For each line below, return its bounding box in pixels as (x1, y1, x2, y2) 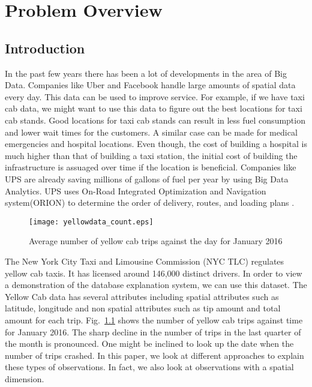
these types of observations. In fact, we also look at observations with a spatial (5, 361, 294, 373)
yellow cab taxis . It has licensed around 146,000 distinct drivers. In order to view (5, 266, 302, 279)
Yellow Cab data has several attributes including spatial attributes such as (5, 290, 279, 302)
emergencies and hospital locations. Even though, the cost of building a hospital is (5, 137, 307, 150)
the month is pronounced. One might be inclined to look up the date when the (5, 337, 294, 350)
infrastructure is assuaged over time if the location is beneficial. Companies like (5, 161, 296, 173)
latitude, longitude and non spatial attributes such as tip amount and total (5, 302, 281, 314)
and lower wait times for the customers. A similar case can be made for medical (5, 125, 298, 138)
